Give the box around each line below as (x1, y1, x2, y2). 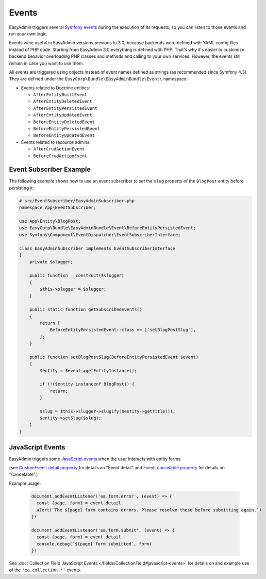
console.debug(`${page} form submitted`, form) (36, 541, 152, 546)
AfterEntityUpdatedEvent (33, 112, 92, 118)
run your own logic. (9, 31, 48, 36)
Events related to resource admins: (21, 139, 91, 145)
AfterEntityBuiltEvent (33, 92, 87, 98)
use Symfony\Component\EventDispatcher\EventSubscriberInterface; (19, 232, 181, 237)
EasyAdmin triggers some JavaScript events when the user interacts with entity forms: (9, 456, 182, 462)
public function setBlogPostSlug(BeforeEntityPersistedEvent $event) (29, 354, 199, 360)
